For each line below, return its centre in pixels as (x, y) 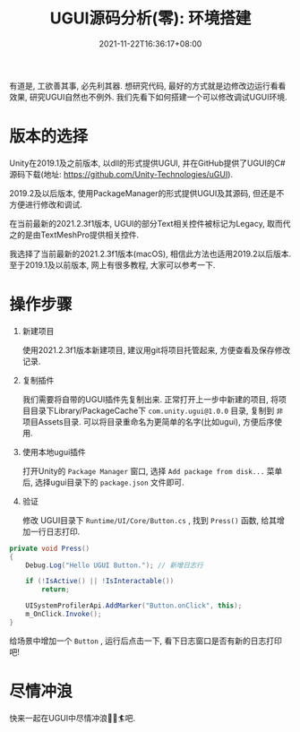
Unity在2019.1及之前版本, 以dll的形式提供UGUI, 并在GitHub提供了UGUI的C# (147, 163)
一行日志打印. (55, 531)
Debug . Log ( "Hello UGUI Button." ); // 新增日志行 (114, 565)
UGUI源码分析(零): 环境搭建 (150, 18)
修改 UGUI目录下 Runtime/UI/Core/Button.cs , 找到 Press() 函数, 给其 (150, 520)
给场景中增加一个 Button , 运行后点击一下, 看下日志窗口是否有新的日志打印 (146, 641)
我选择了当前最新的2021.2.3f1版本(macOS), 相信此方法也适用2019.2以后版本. (150, 254)
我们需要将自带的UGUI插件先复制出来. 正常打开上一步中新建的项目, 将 (150, 399)
